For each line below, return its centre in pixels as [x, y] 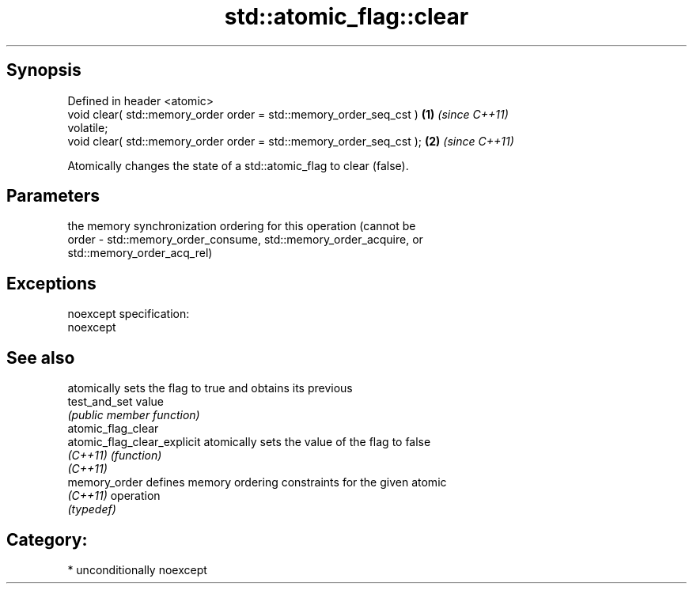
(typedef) [92, 509]
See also [41, 357]
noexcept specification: [129, 314]
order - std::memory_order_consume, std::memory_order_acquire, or [245, 240]
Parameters [53, 196]
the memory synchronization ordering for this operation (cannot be [242, 226]
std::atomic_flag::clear [346, 17]
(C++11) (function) [115, 456]
